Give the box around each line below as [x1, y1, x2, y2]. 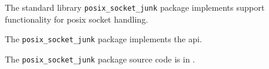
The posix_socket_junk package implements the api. [5, 33, 202, 45]
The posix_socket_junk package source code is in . [5, 52, 195, 65]
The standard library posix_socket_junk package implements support [5, 1, 265, 13]
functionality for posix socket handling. [5, 12, 149, 25]
